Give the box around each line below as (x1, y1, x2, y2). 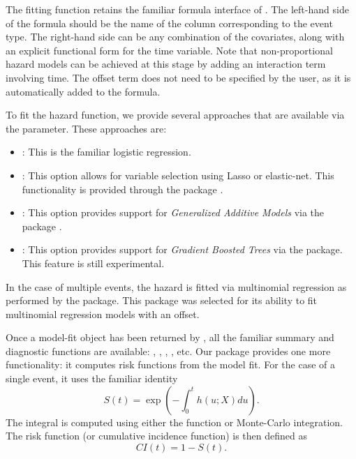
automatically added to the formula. (6, 84, 161, 98)
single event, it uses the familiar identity (6, 371, 178, 386)
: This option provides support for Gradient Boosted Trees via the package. (22, 242, 343, 257)
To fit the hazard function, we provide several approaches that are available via (6, 107, 345, 122)
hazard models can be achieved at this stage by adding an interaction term (6, 57, 326, 71)
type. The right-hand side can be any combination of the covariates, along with (6, 29, 345, 44)
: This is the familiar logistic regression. (22, 144, 191, 159)
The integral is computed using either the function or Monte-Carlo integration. (6, 414, 343, 429)
